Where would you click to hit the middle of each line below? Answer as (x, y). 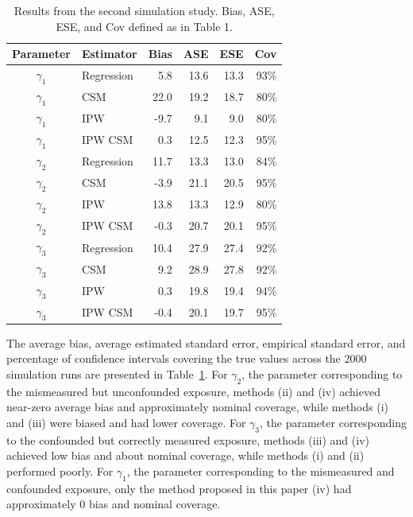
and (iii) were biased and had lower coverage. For (126, 423)
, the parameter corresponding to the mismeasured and (261, 471)
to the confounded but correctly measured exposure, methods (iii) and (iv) (188, 439)
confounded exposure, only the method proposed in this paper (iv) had (179, 488)
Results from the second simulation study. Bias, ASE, (144, 10)
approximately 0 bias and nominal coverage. (114, 504)
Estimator (109, 54)
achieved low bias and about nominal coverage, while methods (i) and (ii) (185, 455)
